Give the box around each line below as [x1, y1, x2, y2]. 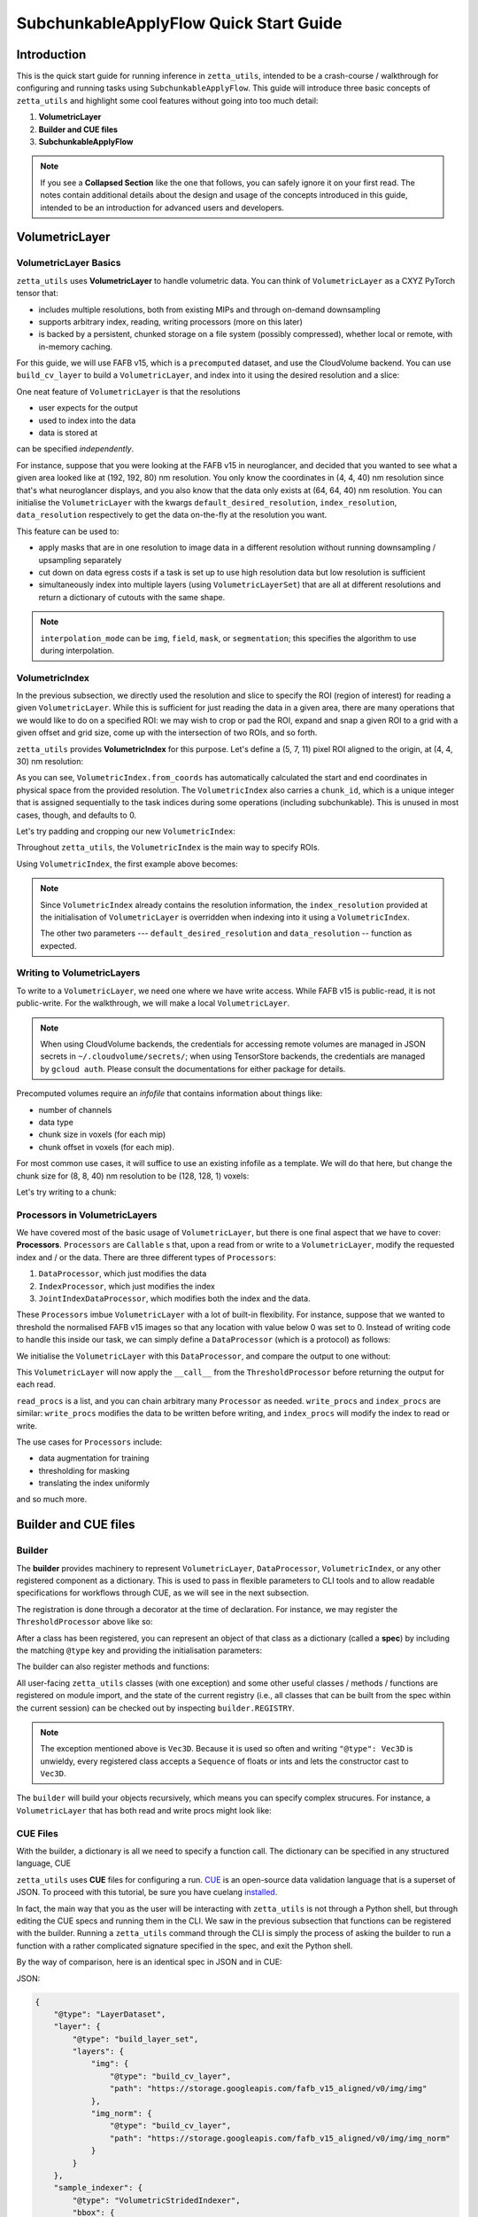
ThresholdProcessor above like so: [16, 1617, 153, 1627]
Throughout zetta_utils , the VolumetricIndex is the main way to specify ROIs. [16, 842, 320, 853]
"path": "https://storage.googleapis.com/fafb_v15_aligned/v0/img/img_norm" [109, 2133, 451, 2143]
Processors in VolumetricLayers [16, 1209, 158, 1221]
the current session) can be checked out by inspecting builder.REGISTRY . [16, 1703, 296, 1713]
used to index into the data [38, 415, 136, 426]
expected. [40, 940, 77, 951]
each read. [16, 1379, 57, 1390]
